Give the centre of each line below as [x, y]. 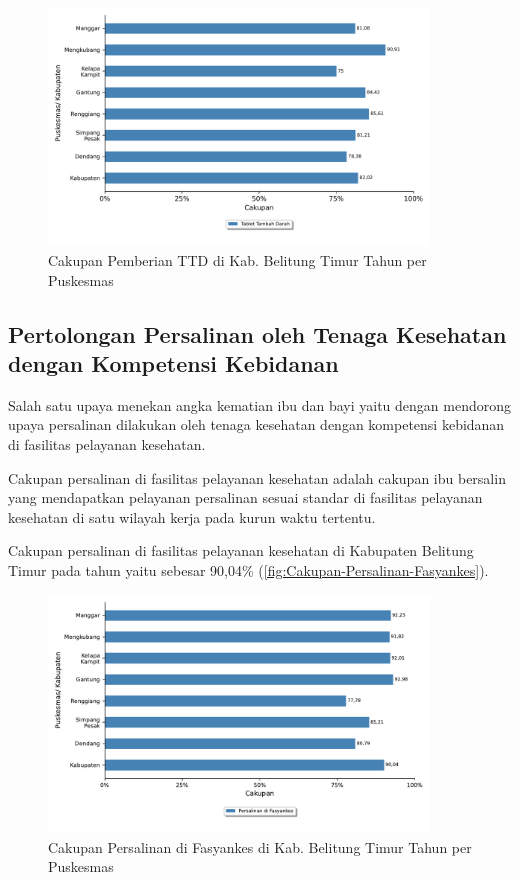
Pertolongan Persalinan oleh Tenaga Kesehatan [257, 333]
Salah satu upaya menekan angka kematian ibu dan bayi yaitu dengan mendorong [260, 404]
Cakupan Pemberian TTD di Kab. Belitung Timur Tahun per [237, 260]
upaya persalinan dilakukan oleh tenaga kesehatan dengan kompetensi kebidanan [256, 424]
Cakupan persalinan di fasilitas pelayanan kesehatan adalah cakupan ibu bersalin [257, 477]
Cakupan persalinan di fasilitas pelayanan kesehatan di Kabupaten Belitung [241, 550]
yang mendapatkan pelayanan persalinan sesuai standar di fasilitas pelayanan [245, 497]
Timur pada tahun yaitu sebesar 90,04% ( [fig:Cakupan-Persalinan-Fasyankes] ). [248, 570]
